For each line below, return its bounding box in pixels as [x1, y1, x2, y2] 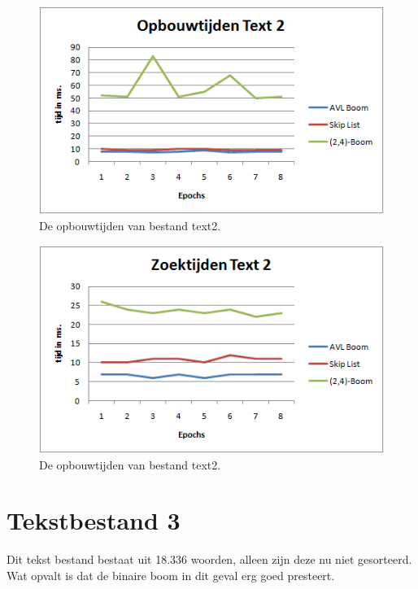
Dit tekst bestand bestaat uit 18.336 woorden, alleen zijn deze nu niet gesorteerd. [7, 551, 412, 568]
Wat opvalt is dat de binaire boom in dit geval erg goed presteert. [7, 567, 335, 583]
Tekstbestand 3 [7, 504, 181, 537]
